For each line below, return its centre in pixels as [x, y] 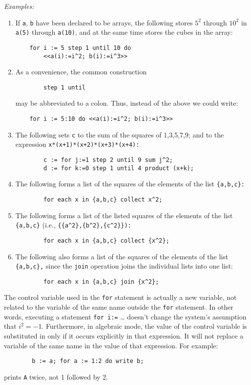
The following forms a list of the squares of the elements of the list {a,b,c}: [130, 184]
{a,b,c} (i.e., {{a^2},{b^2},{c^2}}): [73, 225]
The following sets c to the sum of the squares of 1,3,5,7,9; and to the [120, 134]
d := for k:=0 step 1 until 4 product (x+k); [119, 168]
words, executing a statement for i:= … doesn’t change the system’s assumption [125, 316]
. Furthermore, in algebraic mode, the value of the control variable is [144, 326]
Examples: [19, 6]
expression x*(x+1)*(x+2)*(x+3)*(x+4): [77, 144]
